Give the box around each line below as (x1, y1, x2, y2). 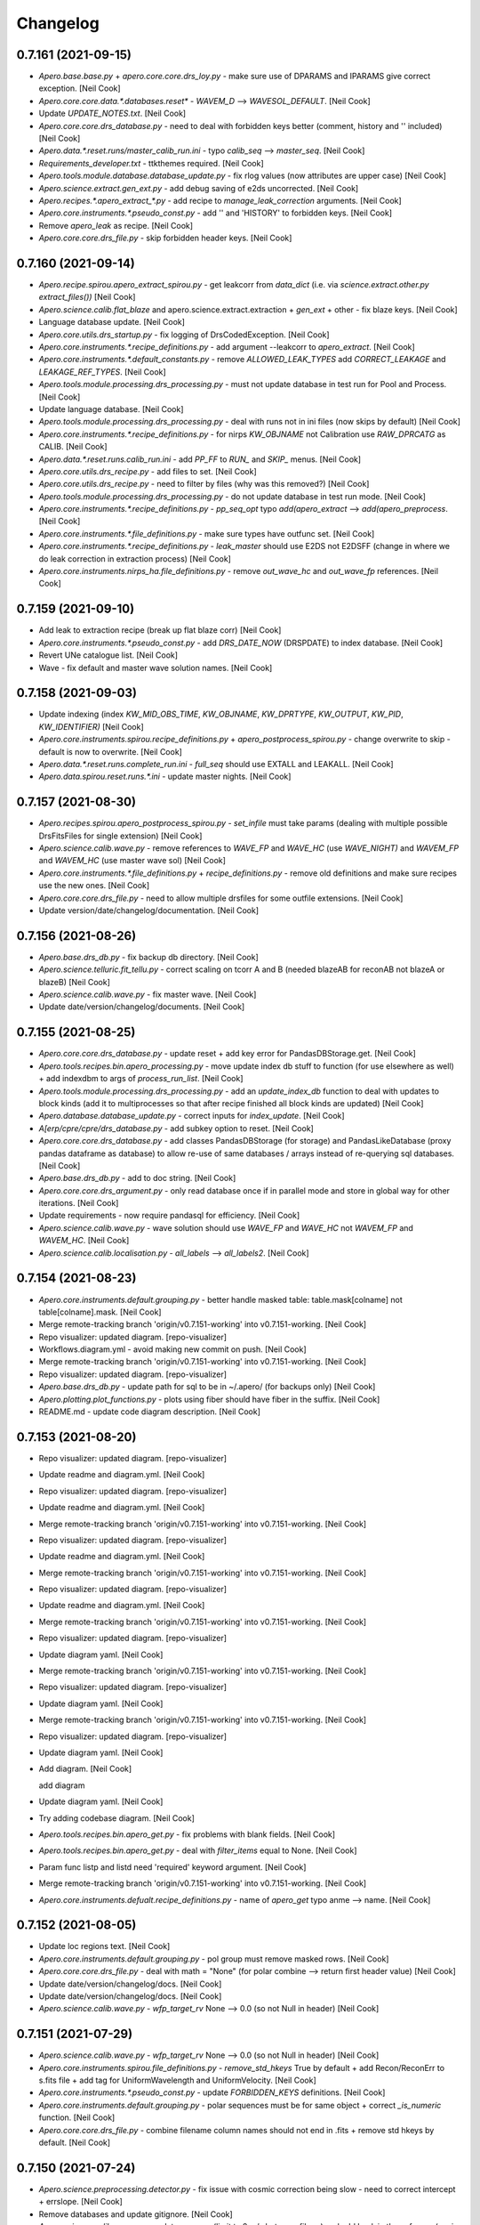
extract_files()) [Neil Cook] (38, 292, 136, 303)
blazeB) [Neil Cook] (38, 976, 111, 987)
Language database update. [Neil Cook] (38, 317, 186, 328)
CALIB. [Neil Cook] (38, 441, 108, 452)
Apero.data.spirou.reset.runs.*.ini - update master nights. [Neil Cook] (38, 771, 292, 782)
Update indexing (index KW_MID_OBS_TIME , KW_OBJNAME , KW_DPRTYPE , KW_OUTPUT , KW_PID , (38, 708, 404, 720)
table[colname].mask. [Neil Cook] (38, 1307, 162, 1317)
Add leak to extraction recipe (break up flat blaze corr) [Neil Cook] (38, 625, 282, 635)
